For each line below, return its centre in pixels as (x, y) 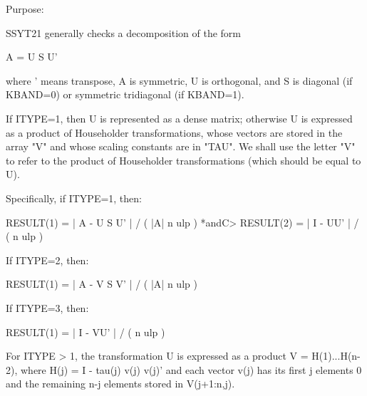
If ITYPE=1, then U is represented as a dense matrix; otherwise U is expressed (179, 118)
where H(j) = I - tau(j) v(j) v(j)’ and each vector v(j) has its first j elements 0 (191, 369)
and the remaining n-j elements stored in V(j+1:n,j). (120, 384)
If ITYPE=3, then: (47, 307)
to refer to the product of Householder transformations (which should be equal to (183, 160)
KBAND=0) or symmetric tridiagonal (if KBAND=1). (125, 94)
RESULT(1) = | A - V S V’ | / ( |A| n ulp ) (102, 284)
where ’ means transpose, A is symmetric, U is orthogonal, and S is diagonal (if (179, 80)
